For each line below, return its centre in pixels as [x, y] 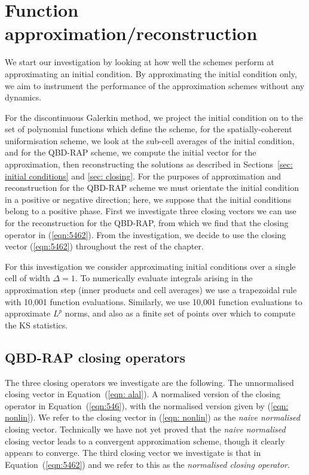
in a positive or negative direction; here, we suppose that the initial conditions [148, 199]
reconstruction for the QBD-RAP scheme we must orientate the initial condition [152, 188]
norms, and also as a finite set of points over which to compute [180, 313]
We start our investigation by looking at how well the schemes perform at [140, 62]
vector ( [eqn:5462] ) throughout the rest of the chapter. [104, 246]
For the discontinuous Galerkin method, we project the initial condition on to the [154, 117]
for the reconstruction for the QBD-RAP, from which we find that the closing [147, 223]
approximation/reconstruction [131, 33]
